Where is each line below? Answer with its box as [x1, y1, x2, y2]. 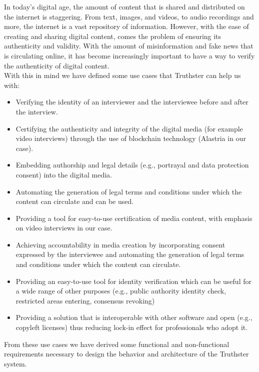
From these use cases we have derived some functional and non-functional [4, 338, 229, 349]
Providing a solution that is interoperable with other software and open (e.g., [15, 312, 252, 322]
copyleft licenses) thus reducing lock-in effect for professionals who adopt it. [15, 322, 248, 332]
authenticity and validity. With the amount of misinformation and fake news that [4, 40, 253, 51]
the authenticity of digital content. [4, 60, 109, 70]
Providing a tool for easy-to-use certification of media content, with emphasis [15, 212, 252, 223]
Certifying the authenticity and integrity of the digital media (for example [15, 123, 243, 133]
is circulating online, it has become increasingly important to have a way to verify [4, 50, 255, 60]
